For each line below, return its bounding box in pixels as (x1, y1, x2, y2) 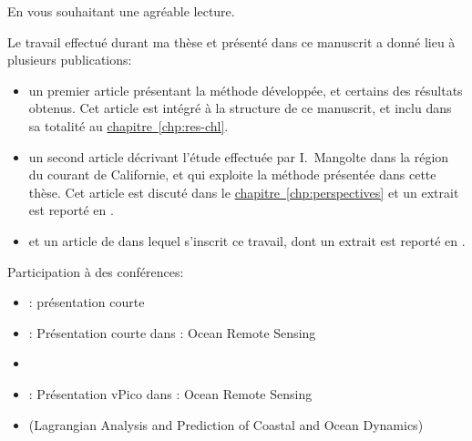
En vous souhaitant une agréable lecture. (7, 2, 235, 20)
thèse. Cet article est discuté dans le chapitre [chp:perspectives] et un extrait (28, 182, 459, 201)
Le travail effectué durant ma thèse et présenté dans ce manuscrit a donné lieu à (7, 32, 456, 51)
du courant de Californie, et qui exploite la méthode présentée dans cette (28, 165, 436, 184)
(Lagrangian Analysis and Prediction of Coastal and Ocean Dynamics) (28, 415, 424, 434)
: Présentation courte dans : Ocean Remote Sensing (28, 323, 316, 342)
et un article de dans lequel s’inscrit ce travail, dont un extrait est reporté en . (28, 231, 466, 250)
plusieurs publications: (7, 50, 132, 69)
